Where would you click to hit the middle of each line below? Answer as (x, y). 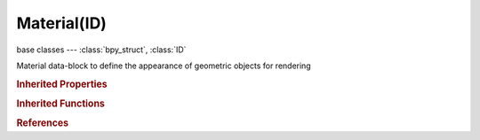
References (43, 123)
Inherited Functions (61, 104)
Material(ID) (61, 23)
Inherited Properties (62, 84)
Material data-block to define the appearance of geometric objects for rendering (164, 66)
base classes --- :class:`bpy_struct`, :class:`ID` (101, 50)
